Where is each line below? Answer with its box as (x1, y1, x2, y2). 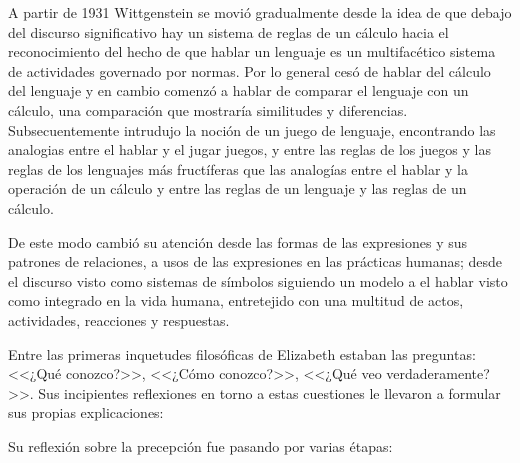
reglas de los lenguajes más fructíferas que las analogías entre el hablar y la (8, 158, 468, 179)
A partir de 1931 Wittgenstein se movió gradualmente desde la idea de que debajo (8, 2, 512, 22)
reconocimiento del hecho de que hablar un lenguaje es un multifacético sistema (8, 41, 496, 62)
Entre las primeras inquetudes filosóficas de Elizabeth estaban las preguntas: (8, 343, 476, 364)
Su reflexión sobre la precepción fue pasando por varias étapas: (8, 435, 393, 456)
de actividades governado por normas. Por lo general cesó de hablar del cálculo (8, 60, 491, 81)
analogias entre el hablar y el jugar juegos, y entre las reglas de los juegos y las (8, 139, 491, 160)
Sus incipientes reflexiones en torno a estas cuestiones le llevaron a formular (38, 382, 501, 403)
